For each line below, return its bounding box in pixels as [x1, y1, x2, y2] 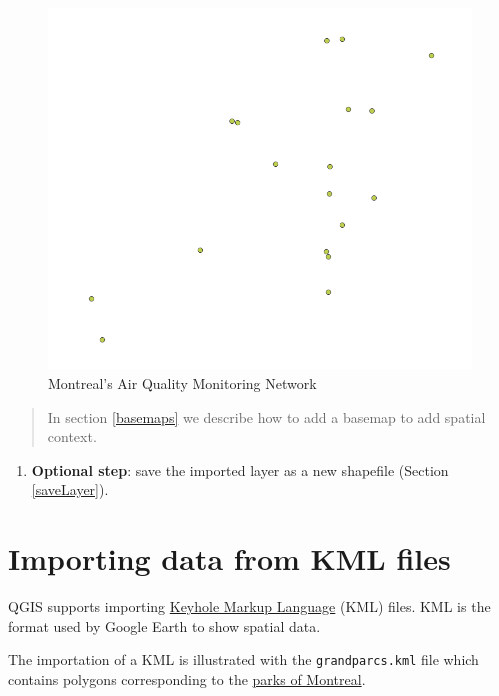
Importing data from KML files [8, 538, 451, 579]
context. [47, 426, 97, 447]
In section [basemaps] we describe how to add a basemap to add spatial [47, 406, 486, 427]
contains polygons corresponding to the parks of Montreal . [8, 668, 366, 689]
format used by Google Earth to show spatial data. [8, 615, 321, 636]
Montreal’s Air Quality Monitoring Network [48, 373, 317, 394]
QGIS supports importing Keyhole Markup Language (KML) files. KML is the [8, 596, 491, 617]
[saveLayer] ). [31, 479, 109, 500]
